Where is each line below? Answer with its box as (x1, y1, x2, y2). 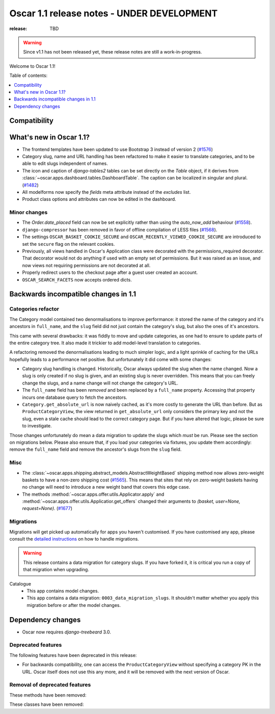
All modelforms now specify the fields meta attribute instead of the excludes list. (22, 189, 191, 195)
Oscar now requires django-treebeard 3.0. (22, 629, 112, 635)
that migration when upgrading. (23, 567, 89, 573)
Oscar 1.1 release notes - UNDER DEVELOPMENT (9, 8, 218, 19)
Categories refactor (9, 305, 60, 313)
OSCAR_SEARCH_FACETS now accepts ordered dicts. (22, 276, 132, 283)
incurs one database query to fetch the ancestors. (22, 394, 127, 400)
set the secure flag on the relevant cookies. (22, 241, 115, 247)
